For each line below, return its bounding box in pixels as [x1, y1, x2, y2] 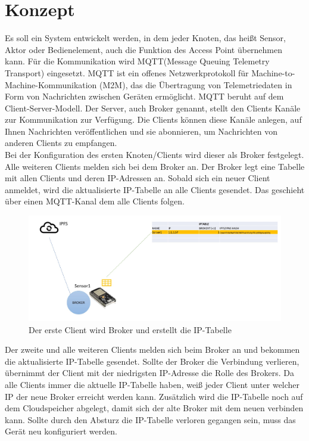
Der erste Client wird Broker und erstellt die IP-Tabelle [29, 323, 232, 336]
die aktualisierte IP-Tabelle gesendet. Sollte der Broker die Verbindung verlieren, [5, 355, 299, 367]
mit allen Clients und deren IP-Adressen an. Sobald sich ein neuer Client [5, 172, 270, 184]
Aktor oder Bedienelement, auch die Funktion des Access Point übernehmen [5, 43, 283, 55]
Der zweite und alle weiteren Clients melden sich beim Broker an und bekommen [5, 343, 300, 356]
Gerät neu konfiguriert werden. [5, 425, 117, 437]
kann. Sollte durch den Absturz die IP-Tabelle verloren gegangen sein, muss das [5, 413, 296, 426]
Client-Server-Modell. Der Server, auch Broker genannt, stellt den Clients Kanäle [5, 101, 301, 114]
